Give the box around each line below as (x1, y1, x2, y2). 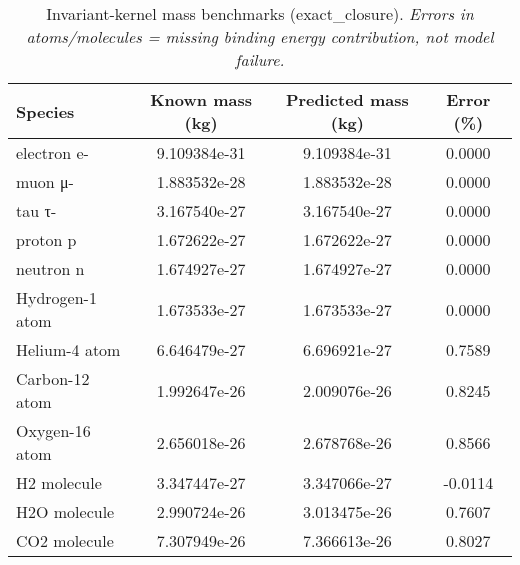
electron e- (16, 141, 89, 164)
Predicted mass (285, 88, 409, 111)
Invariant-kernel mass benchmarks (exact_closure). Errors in (46, 2, 474, 25)
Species (16, 99, 75, 123)
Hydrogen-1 (16, 286, 97, 309)
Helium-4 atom (16, 338, 121, 361)
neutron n (16, 257, 85, 280)
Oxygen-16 (16, 419, 91, 442)
